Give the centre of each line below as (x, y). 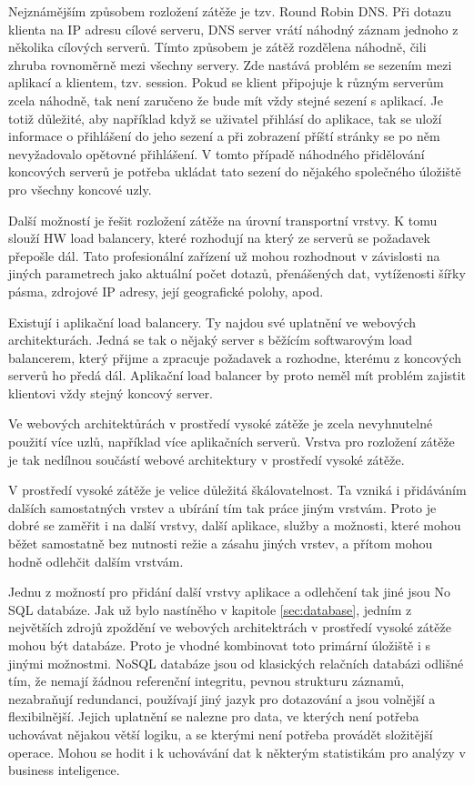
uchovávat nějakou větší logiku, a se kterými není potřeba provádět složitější (221, 734)
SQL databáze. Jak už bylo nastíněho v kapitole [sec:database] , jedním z (210, 609)
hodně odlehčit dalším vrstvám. (96, 561)
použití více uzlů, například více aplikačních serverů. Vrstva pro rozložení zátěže (232, 442)
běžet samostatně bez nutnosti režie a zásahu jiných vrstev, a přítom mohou (221, 543)
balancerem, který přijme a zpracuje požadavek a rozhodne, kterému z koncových (235, 357)
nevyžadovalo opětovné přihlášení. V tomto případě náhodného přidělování (217, 153)
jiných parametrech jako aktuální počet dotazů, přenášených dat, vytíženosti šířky (237, 273)
